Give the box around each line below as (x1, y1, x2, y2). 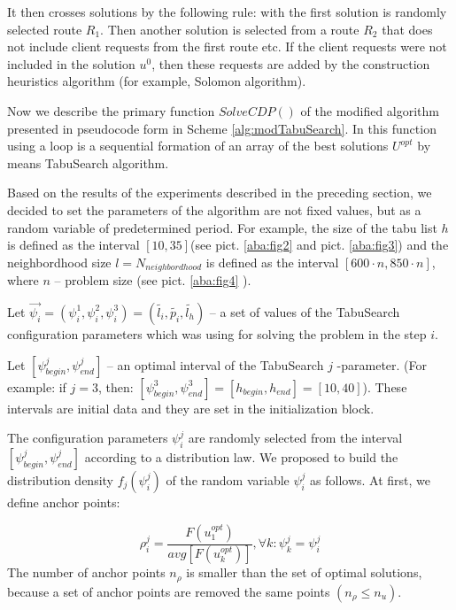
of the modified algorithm (300, 101, 440, 120)
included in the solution (7, 54, 135, 73)
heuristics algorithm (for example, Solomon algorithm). (7, 72, 306, 90)
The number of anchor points (7, 563, 166, 582)
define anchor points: (7, 492, 120, 511)
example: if (7, 377, 66, 396)
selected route (7, 19, 82, 38)
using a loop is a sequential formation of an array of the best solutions (7, 136, 389, 155)
